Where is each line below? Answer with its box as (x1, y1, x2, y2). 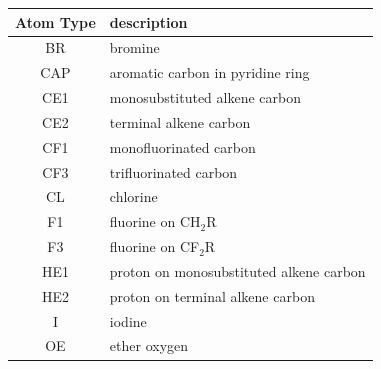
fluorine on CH (109, 211, 201, 232)
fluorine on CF (109, 236, 200, 257)
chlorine (109, 186, 158, 207)
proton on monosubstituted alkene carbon (109, 260, 366, 281)
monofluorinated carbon (109, 136, 256, 157)
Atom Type (15, 11, 96, 32)
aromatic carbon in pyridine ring (109, 62, 310, 83)
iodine (109, 310, 147, 331)
